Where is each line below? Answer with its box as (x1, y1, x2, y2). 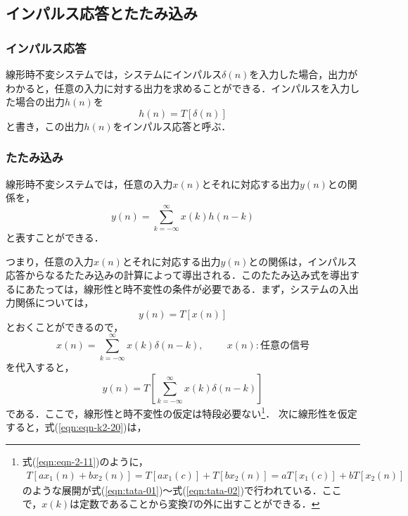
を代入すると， (6, 359, 75, 374)
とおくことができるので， (6, 319, 124, 334)
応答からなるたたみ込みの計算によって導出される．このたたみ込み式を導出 (6, 268, 350, 282)
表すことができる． (15, 229, 104, 244)
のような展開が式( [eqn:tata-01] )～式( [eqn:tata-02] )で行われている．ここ (22, 482, 342, 497)
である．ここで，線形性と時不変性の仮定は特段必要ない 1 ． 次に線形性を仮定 (6, 404, 357, 420)
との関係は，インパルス (248, 253, 357, 268)
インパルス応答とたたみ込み (6, 2, 198, 24)
